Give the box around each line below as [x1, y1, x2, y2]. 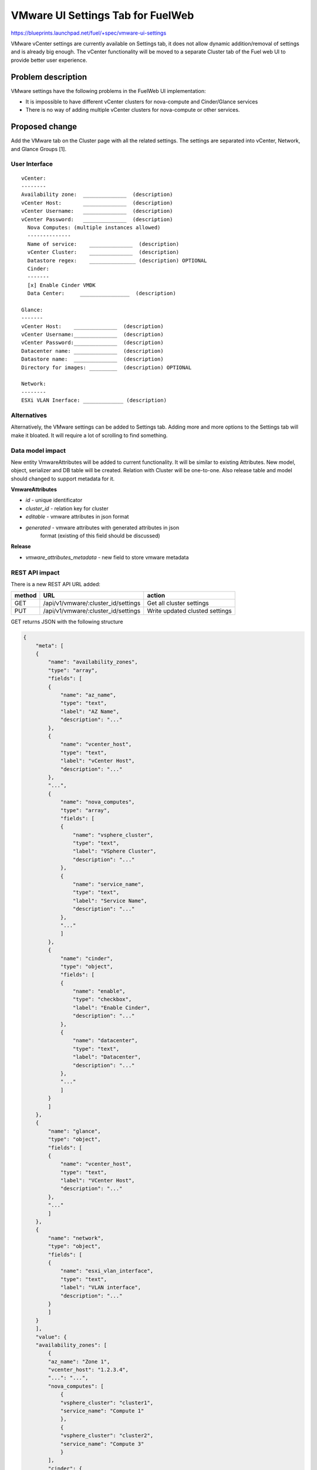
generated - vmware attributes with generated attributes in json [25, 524, 179, 531]
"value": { [35, 1334, 67, 1340]
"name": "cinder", [60, 955, 114, 961]
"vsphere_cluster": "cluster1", [60, 1399, 154, 1406]
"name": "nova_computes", [60, 799, 135, 806]
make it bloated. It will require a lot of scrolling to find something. [11, 432, 168, 439]
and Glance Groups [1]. [11, 145, 67, 152]
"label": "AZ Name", [60, 708, 120, 714]
